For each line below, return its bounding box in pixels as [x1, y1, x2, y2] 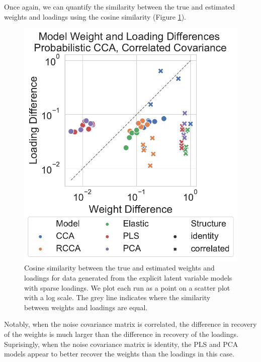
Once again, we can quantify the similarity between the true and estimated [4, 2, 235, 12]
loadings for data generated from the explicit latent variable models [24, 273, 232, 283]
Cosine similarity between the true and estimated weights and [24, 262, 215, 273]
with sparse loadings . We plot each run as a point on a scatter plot [24, 282, 230, 293]
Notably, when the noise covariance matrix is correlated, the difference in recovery [4, 319, 257, 329]
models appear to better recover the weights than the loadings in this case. [4, 348, 234, 359]
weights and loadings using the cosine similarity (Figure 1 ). [4, 11, 186, 22]
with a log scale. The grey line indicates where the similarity [24, 292, 211, 303]
